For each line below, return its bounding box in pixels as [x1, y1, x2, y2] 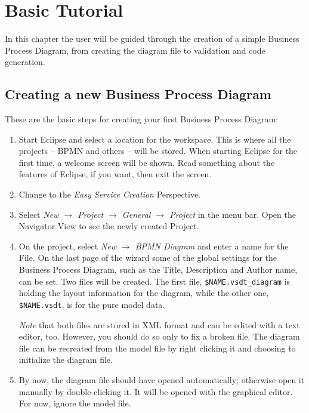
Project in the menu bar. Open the [169, 208, 296, 220]
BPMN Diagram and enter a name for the [135, 239, 289, 252]
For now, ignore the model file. [18, 397, 131, 409]
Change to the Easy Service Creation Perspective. [18, 188, 201, 201]
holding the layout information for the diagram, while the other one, [18, 286, 269, 299]
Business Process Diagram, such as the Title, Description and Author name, [18, 263, 298, 276]
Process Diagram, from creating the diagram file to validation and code [5, 44, 265, 56]
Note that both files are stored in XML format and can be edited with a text [18, 318, 300, 331]
